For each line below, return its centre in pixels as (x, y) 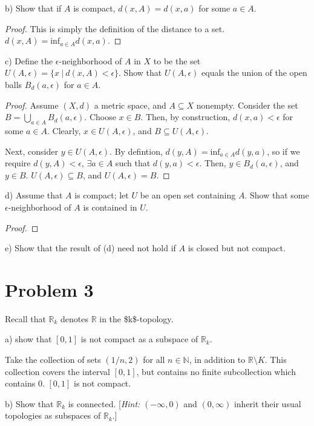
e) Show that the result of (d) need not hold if (90, 248)
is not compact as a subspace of (139, 339)
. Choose (100, 117)
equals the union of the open (254, 73)
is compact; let (102, 195)
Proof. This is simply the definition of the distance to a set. (115, 28)
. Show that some (277, 195)
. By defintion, (136, 151)
